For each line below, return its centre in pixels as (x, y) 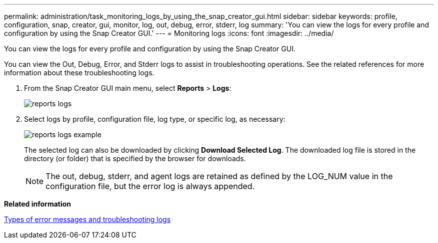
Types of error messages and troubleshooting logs (87, 219)
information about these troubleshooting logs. (79, 73)
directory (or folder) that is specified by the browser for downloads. (135, 158)
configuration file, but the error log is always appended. (150, 186)
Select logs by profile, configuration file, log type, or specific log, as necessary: (155, 119)
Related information (38, 204)
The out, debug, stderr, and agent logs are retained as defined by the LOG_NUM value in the (219, 176)
